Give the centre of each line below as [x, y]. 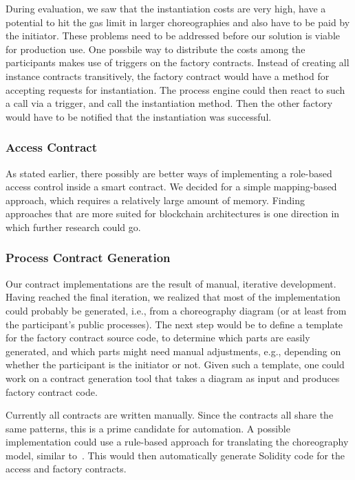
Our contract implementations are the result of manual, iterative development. [171, 283]
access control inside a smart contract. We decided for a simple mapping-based [171, 187]
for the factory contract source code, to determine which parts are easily [158, 338]
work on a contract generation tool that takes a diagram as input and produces [173, 378]
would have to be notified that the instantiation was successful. [139, 116]
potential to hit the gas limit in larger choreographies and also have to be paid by [178, 22]
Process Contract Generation [88, 258]
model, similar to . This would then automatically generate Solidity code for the [175, 455]
